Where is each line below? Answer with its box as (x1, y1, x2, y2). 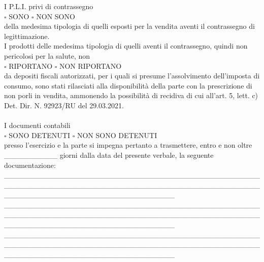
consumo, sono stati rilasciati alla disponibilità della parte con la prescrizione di (4, 80, 252, 91)
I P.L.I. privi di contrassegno (4, 1, 93, 11)
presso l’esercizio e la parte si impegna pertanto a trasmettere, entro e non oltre (4, 140, 252, 150)
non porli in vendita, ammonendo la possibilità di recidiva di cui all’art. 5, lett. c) (4, 90, 258, 101)
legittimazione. (4, 30, 50, 41)
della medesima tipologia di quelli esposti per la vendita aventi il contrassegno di (4, 21, 255, 31)
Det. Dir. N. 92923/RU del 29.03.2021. (4, 100, 124, 110)
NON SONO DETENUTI (77, 129, 157, 140)
